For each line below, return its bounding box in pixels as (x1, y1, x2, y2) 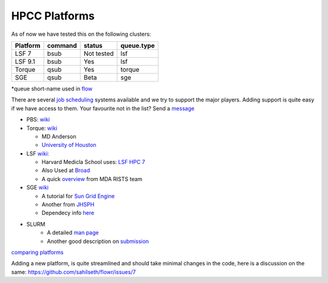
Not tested (83, 49, 114, 58)
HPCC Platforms (11, 9, 95, 22)
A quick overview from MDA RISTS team (41, 175, 143, 182)
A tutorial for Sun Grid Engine (41, 192, 115, 200)
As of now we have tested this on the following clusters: (11, 30, 151, 38)
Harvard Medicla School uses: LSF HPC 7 (41, 159, 146, 166)
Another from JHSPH (41, 201, 95, 208)
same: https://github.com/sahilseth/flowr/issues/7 (11, 268, 136, 276)
